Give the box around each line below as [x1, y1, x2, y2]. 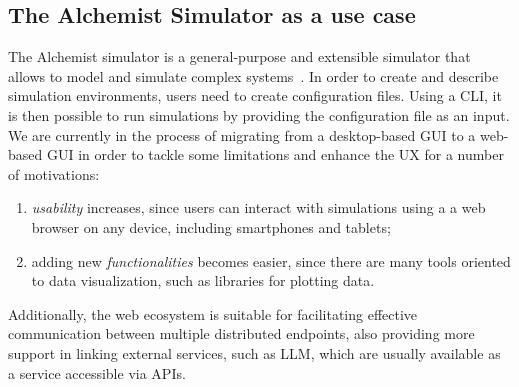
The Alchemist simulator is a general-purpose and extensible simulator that [8, 46, 471, 67]
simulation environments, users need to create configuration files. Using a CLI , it [8, 85, 502, 106]
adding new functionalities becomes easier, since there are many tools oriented [31, 250, 511, 271]
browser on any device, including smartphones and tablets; [31, 216, 391, 237]
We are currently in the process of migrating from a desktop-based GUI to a [8, 124, 476, 145]
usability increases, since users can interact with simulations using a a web [31, 197, 486, 218]
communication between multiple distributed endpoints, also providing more [8, 323, 475, 344]
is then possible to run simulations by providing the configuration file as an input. [8, 104, 510, 125]
